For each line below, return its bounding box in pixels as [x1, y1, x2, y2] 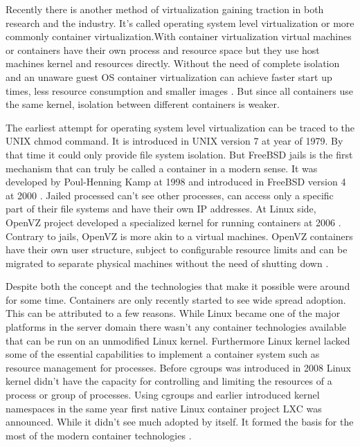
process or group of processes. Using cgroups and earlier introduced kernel [6, 387, 320, 402]
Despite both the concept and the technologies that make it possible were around [6, 279, 350, 293]
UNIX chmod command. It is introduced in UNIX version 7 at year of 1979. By [6, 134, 343, 148]
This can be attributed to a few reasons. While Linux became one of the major [6, 306, 341, 320]
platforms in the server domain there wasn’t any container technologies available [6, 320, 347, 334]
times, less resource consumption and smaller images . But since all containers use [6, 83, 353, 98]
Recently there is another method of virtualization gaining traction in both [6, 2, 324, 16]
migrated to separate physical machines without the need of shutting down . [6, 255, 329, 270]
